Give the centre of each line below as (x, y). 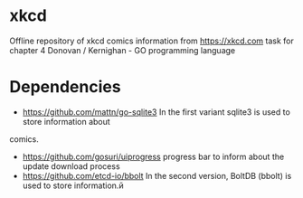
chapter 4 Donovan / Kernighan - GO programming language (123, 50)
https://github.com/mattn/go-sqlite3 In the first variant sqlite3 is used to (156, 112)
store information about (66, 121)
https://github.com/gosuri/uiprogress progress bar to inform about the (153, 156)
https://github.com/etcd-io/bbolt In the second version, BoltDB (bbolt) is (157, 175)
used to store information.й (73, 185)
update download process (71, 166)
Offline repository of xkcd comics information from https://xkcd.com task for (151, 41)
